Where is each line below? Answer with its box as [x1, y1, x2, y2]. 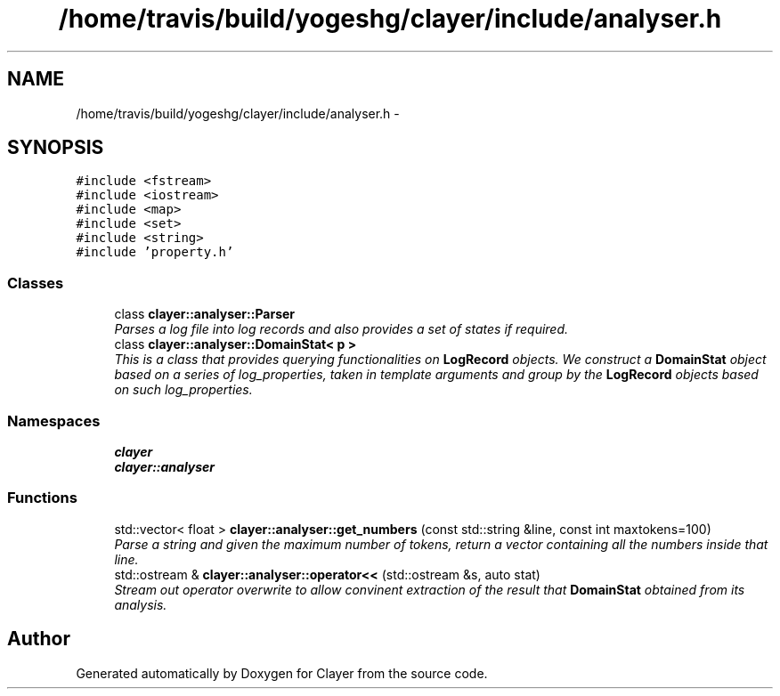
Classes [7, 273, 64, 292]
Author [7, 627, 70, 651]
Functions [7, 489, 77, 507]
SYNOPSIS [7, 136, 104, 159]
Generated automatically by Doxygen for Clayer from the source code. [76, 665, 488, 681]
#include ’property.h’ [76, 245, 234, 260]
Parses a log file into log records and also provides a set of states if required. [114, 321, 569, 337]
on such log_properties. [114, 382, 253, 398]
